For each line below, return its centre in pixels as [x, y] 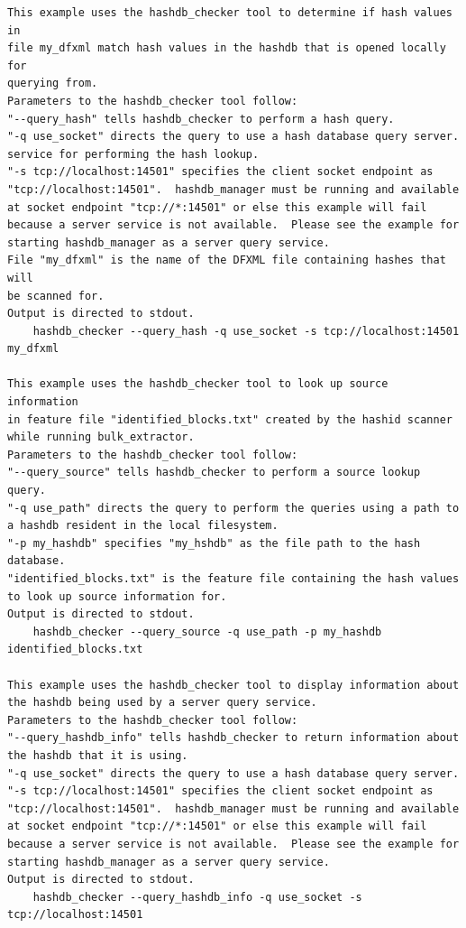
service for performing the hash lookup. [133, 154]
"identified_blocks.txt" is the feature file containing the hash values [233, 579]
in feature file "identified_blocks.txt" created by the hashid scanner [230, 419]
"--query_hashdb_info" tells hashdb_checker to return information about [233, 738]
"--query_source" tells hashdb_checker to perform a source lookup [214, 473]
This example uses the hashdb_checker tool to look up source [198, 384]
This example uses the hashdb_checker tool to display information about [233, 685]
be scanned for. [56, 296]
